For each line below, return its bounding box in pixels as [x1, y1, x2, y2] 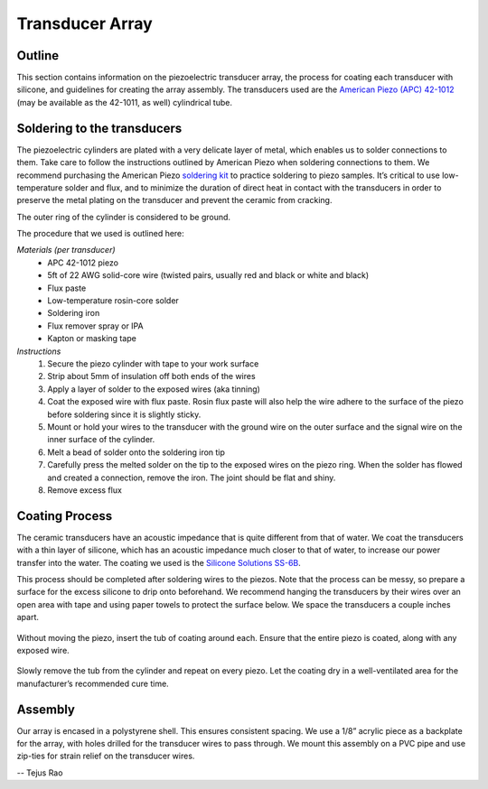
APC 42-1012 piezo [47, 257, 119, 268]
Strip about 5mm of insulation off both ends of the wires [47, 371, 257, 382]
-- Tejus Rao [16, 767, 63, 778]
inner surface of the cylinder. [47, 434, 155, 445]
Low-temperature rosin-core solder [47, 295, 180, 306]
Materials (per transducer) [16, 245, 117, 255]
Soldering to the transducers [16, 120, 183, 135]
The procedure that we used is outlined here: [16, 228, 184, 239]
